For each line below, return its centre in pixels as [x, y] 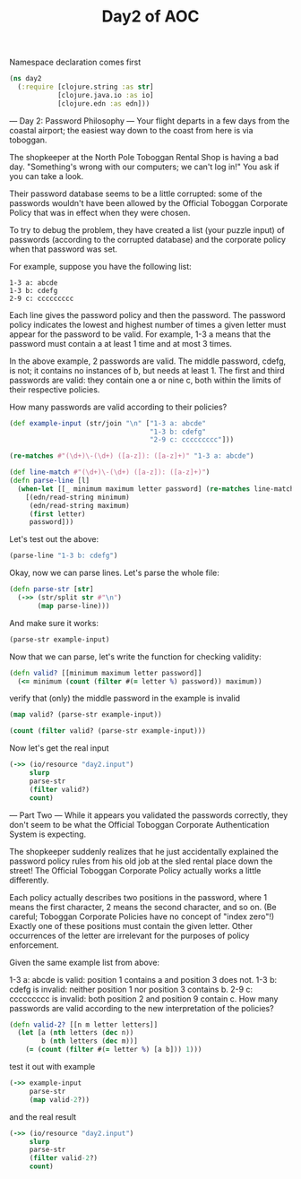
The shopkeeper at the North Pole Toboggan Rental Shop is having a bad [144, 157]
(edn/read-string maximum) [79, 505]
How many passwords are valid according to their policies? [118, 407]
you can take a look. [47, 176]
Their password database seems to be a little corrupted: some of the [136, 194]
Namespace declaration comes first [75, 62]
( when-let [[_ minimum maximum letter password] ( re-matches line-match [156, 489]
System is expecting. [48, 834]
